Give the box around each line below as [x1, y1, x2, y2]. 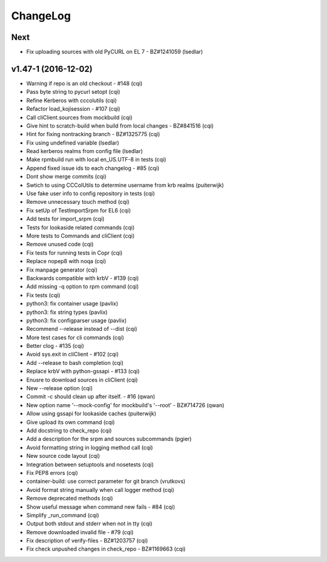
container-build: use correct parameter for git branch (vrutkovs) [26, 478, 186, 485]
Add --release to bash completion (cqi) [26, 359, 124, 366]
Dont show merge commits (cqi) [26, 173, 107, 180]
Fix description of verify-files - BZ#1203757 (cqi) [26, 537, 148, 544]
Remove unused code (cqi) [26, 241, 94, 248]
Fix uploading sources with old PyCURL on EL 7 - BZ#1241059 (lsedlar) [26, 48, 203, 56]
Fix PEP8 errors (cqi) [26, 469, 78, 476]
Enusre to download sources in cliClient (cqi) [26, 376, 138, 384]
